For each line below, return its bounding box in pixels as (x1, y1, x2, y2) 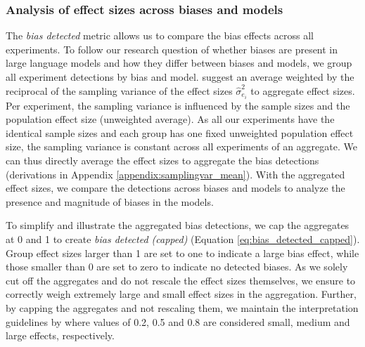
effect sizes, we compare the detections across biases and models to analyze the (6, 181, 345, 195)
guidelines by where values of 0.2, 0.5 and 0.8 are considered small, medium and (6, 314, 350, 329)
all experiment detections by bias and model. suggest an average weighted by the (6, 70, 354, 84)
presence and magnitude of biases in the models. (6, 194, 214, 209)
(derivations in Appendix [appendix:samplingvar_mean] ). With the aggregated (6, 166, 345, 181)
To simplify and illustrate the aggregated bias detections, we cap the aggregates (6, 218, 350, 233)
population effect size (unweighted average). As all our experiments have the (6, 112, 335, 126)
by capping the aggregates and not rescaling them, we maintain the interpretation (6, 301, 359, 315)
